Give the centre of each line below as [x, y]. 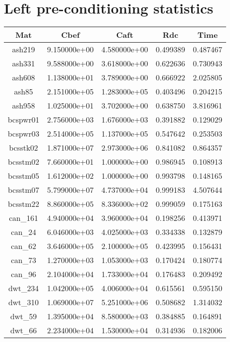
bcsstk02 [24, 148]
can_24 [24, 232]
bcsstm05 [24, 176]
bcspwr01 [24, 120]
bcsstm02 [24, 162]
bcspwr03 [24, 134]
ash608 [24, 78]
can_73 [24, 260]
